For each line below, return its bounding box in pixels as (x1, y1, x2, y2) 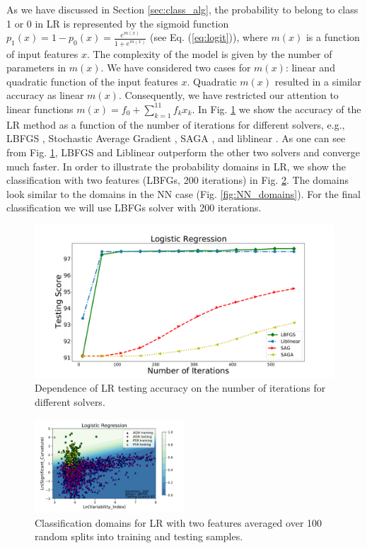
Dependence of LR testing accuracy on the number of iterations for (35, 380, 326, 395)
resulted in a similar (274, 74, 362, 88)
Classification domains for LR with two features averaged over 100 (35, 515, 322, 530)
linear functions (6, 101, 74, 116)
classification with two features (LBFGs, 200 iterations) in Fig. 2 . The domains (6, 173, 349, 187)
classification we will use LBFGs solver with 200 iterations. (6, 200, 262, 215)
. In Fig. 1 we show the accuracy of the (192, 101, 361, 116)
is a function (305, 30, 360, 45)
